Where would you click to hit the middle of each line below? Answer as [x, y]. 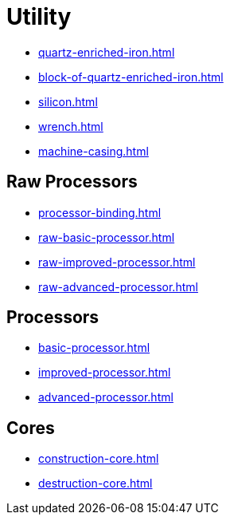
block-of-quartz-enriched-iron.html [131, 77]
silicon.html [68, 101]
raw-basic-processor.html [107, 237]
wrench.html [71, 126]
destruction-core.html [96, 484]
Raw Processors [72, 182]
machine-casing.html [94, 151]
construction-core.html [99, 459]
